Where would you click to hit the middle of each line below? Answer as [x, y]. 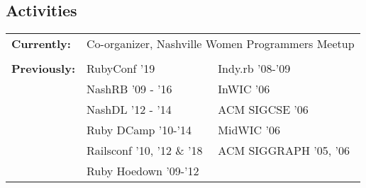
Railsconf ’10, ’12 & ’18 [145, 151]
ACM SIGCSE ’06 [263, 110]
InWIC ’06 [244, 89]
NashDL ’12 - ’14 [129, 110]
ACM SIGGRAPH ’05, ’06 [284, 151]
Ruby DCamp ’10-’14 [139, 130]
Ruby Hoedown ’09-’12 [143, 171]
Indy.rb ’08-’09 [254, 69]
